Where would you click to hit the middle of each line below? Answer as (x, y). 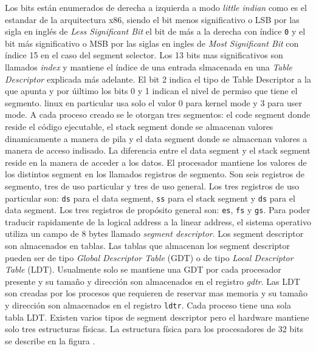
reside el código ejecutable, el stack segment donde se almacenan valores (139, 126)
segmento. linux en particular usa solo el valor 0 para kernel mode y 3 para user (154, 102)
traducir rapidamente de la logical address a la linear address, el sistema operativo (158, 221)
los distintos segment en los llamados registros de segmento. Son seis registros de (155, 174)
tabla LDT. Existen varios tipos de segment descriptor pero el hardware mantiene (157, 317)
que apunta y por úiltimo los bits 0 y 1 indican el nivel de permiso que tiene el (151, 91)
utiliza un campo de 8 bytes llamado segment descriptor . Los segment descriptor (154, 233)
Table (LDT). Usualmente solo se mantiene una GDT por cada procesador (143, 269)
